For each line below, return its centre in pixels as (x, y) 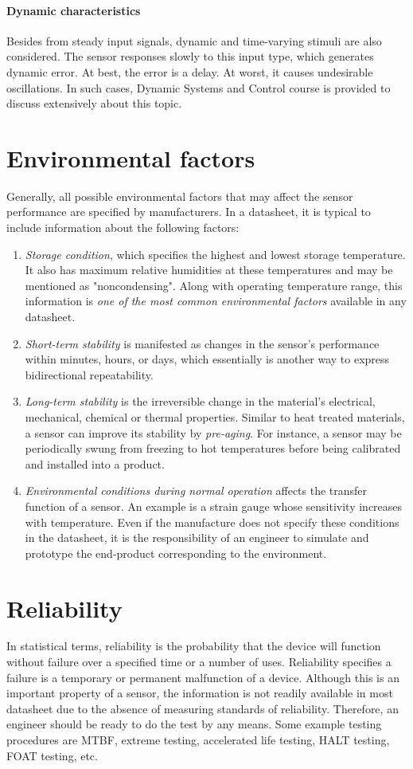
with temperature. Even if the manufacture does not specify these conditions (212, 522)
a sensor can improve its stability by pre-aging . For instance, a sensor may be (213, 432)
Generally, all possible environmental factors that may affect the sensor (180, 196)
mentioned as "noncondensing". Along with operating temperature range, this (214, 285)
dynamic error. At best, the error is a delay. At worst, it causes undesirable (190, 71)
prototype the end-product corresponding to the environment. (176, 553)
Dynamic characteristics (74, 10)
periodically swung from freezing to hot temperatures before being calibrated (213, 448)
